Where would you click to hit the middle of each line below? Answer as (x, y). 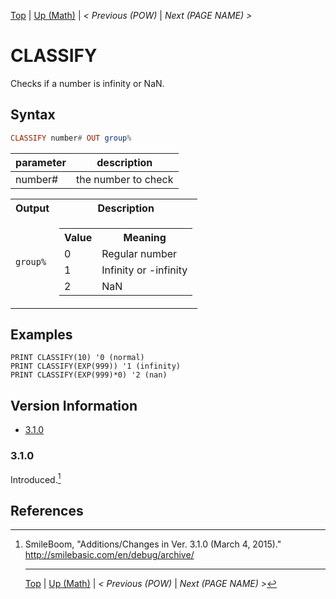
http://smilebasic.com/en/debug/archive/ (109, 555)
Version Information (74, 405)
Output (32, 208)
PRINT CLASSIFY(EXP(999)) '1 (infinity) (96, 366)
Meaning (145, 237)
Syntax (33, 115)
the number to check (125, 179)
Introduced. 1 (36, 478)
